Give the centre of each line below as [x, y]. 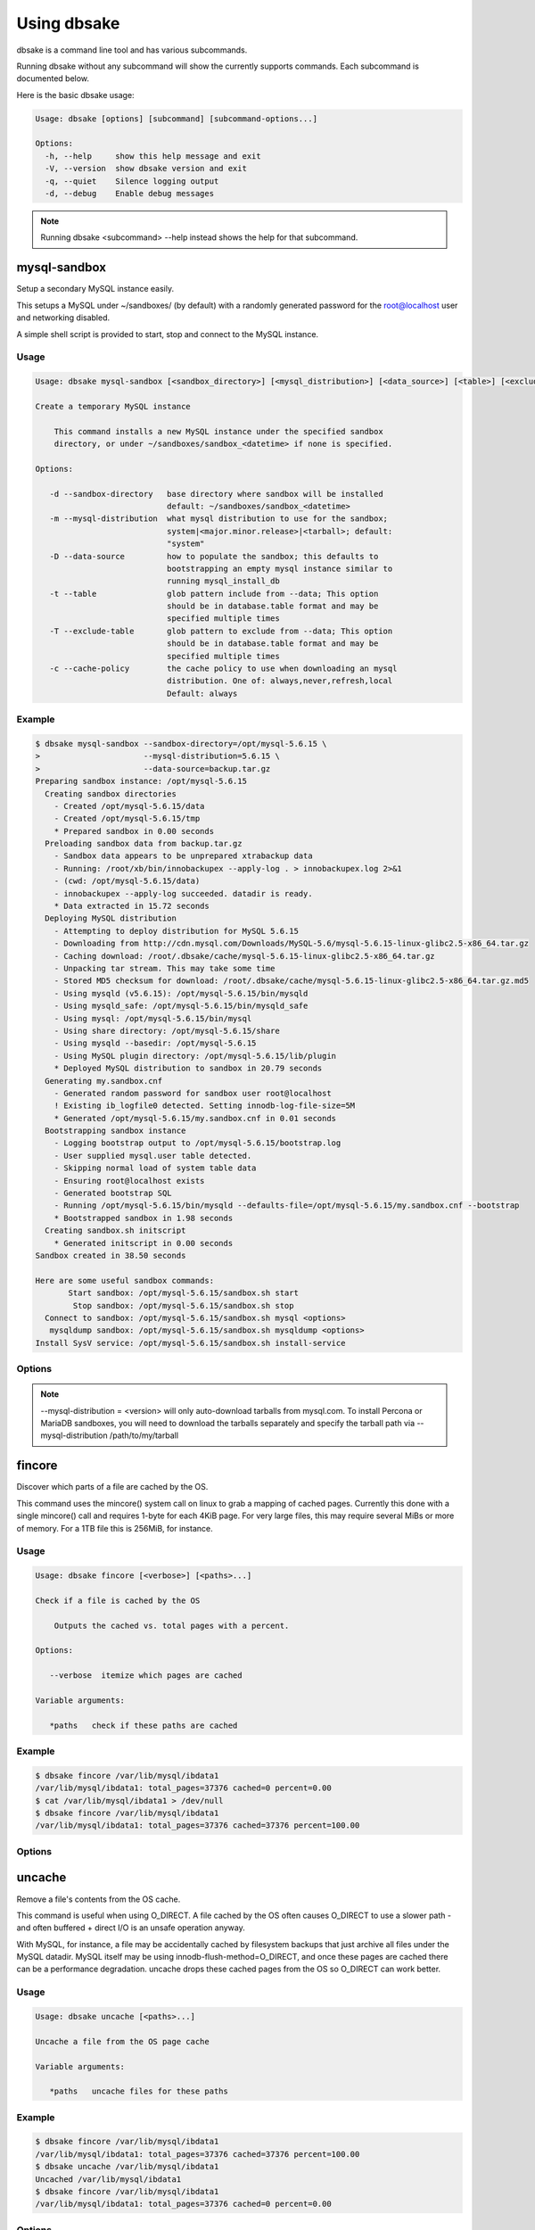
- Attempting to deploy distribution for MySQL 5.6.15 [176, 931]
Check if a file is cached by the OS [118, 1600]
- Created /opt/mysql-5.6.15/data [129, 806]
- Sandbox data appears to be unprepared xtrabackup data [183, 856]
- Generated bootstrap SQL [113, 1193]
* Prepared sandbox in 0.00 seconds [134, 831]
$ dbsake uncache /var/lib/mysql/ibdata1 [127, 2167]
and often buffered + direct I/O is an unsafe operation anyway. [131, 1928]
